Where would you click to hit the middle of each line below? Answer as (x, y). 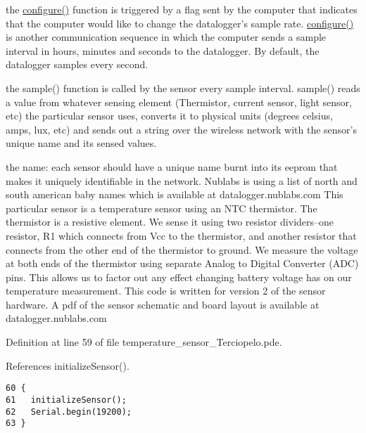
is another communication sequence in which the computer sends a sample (166, 37)
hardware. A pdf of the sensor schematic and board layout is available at (163, 304)
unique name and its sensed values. (81, 143)
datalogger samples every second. (77, 64)
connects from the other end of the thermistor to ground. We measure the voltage (182, 249)
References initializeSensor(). (68, 365)
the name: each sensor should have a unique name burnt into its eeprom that (172, 166)
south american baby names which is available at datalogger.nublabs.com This (175, 194)
